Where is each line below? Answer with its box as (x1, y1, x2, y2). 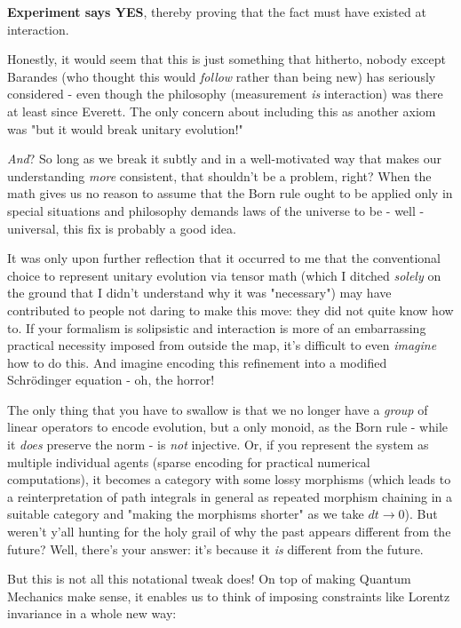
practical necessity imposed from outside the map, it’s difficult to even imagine (7, 336, 437, 354)
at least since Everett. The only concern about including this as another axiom (7, 101, 436, 120)
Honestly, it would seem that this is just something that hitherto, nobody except (7, 50, 447, 68)
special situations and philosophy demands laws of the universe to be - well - (7, 201, 425, 219)
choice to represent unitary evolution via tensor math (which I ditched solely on (7, 266, 441, 284)
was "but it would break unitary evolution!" (7, 119, 243, 138)
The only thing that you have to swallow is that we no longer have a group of (7, 400, 428, 418)
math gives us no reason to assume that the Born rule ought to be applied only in (7, 184, 453, 203)
